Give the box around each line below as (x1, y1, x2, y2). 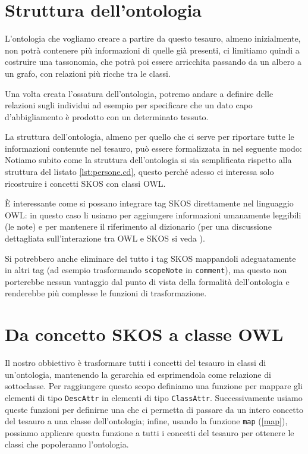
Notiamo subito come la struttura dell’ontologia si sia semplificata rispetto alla (5, 154, 292, 166)
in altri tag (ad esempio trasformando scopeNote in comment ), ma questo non (5, 264, 287, 276)
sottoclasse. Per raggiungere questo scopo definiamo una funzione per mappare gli (5, 380, 303, 392)
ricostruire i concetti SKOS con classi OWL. (5, 177, 166, 189)
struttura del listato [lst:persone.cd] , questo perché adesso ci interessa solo (5, 165, 274, 178)
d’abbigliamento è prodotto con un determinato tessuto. (5, 110, 209, 123)
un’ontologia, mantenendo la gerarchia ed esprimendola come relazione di (5, 368, 271, 380)
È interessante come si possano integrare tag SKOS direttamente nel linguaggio (5, 197, 294, 209)
